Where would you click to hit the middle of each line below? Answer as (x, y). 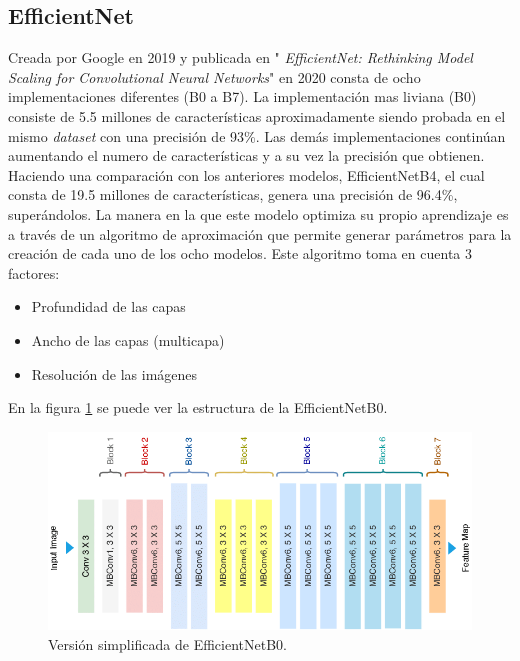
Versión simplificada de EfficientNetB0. (167, 643)
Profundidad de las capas (108, 306)
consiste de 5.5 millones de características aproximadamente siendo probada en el (257, 115)
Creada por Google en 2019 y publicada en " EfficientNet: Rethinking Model (240, 57)
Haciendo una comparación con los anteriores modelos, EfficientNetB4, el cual (246, 174)
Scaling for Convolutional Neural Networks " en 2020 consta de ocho (214, 76)
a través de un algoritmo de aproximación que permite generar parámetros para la (260, 233)
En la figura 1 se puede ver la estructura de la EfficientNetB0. (198, 407)
